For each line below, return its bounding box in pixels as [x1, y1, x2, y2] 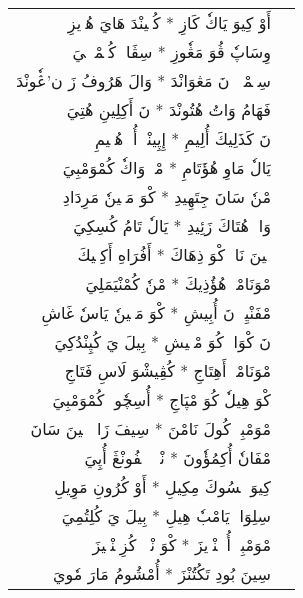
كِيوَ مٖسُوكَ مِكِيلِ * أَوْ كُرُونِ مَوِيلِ [54, 475, 271, 498]
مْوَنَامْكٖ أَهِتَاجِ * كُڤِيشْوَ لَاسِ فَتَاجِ [64, 359, 271, 382]
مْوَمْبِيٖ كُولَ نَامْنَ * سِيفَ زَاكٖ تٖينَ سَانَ [30, 417, 271, 440]
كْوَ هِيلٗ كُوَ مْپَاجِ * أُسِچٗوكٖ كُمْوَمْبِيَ [52, 388, 271, 411]
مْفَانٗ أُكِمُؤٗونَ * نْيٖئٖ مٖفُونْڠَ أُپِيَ [84, 446, 271, 469]
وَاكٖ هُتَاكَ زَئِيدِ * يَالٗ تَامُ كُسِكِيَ [73, 214, 271, 237]
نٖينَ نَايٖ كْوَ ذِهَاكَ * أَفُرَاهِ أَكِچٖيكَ [77, 243, 271, 266]
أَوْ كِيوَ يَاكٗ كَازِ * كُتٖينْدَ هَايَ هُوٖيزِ [67, 11, 271, 34]
